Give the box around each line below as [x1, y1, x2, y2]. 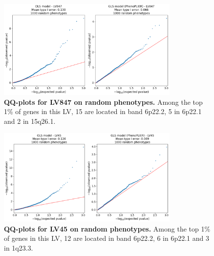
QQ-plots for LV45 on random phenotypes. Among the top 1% [4, 223, 211, 233]
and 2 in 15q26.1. [4, 116, 56, 126]
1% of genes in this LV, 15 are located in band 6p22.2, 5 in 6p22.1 [4, 106, 202, 116]
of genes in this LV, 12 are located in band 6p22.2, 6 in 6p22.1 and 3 [4, 233, 210, 243]
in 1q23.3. [4, 242, 33, 253]
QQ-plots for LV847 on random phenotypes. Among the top [4, 96, 203, 107]
